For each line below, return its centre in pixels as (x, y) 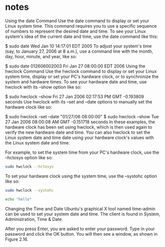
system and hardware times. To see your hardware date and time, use (76, 82)
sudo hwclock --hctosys (30, 167)
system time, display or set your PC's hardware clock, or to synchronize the (82, 76)
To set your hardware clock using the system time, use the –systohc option (81, 176)
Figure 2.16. (17, 239)
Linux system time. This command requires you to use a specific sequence (81, 26)
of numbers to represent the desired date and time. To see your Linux (76, 31)
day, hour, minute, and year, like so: (41, 56)
